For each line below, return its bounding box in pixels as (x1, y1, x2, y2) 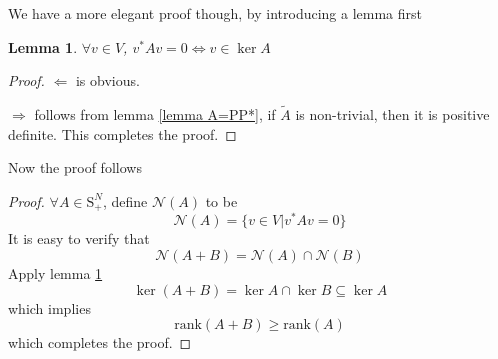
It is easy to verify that (8, 228, 150, 249)
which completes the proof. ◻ (8, 332, 192, 353)
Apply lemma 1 (8, 262, 103, 283)
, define (102, 190, 148, 211)
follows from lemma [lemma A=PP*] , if (34, 104, 276, 124)
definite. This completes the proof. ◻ (8, 123, 237, 144)
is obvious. (75, 70, 140, 91)
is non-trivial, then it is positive (295, 104, 490, 124)
